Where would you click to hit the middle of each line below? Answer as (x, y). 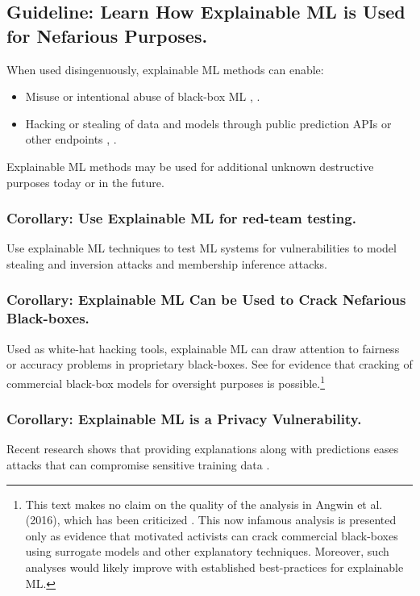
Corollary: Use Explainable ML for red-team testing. (181, 218)
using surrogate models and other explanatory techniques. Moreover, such (207, 551)
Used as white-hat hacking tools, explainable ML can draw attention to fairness (203, 348)
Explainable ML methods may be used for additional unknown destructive (190, 166)
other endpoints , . (71, 139)
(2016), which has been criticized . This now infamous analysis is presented (211, 520)
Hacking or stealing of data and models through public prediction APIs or (208, 123)
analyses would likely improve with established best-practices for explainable (214, 567)
